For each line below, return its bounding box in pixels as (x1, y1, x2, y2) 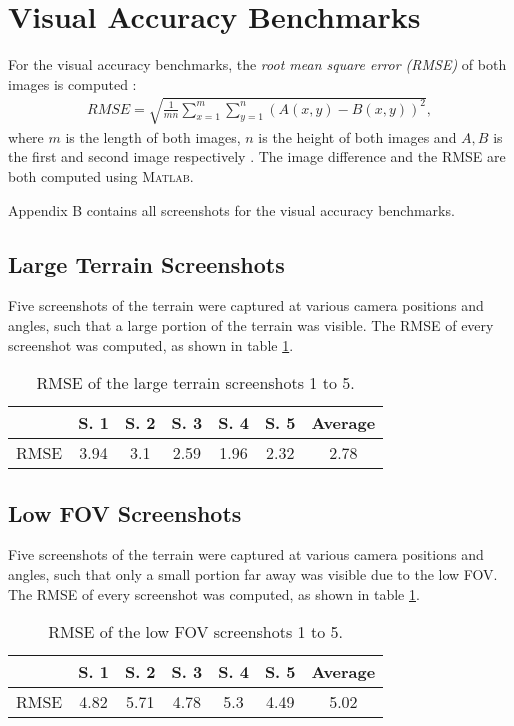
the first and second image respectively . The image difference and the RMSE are (8, 146, 506, 167)
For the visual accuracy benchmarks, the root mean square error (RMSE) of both (8, 54, 507, 75)
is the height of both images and (258, 126, 457, 147)
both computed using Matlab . (8, 166, 194, 187)
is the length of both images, (65, 126, 241, 147)
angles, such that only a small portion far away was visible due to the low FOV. (8, 564, 498, 585)
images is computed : (8, 73, 137, 94)
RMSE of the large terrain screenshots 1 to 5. (36, 371, 355, 395)
